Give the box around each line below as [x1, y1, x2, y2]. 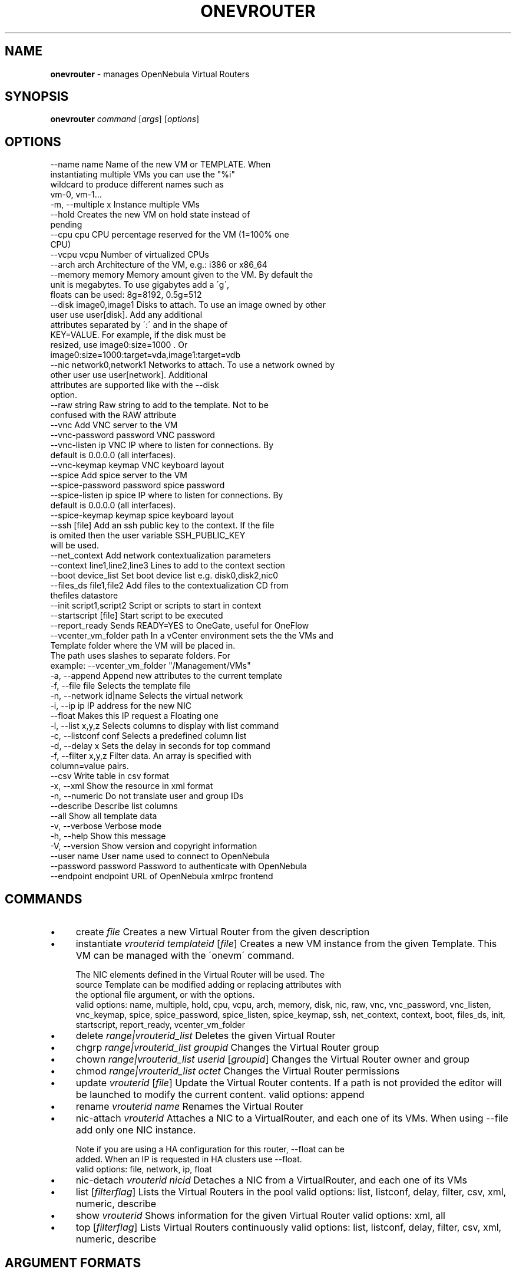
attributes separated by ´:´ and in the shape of [50, 320, 228, 330]
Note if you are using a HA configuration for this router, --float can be [75, 1144, 345, 1155]
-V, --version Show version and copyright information [50, 841, 257, 852]
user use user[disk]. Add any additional [50, 310, 203, 320]
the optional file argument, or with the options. [75, 990, 255, 1000]
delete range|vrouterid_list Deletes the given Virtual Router [75, 1030, 336, 1042]
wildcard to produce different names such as [50, 179, 224, 190]
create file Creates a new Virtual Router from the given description [75, 926, 370, 938]
